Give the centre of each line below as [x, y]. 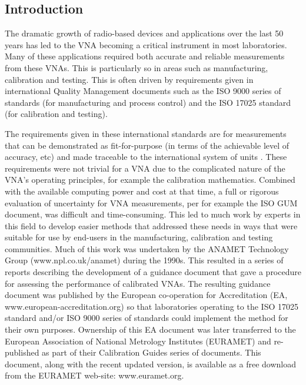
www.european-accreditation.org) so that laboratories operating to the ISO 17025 [152, 306]
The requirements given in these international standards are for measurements [146, 133]
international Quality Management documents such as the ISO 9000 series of [143, 91]
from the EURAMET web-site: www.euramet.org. [94, 375]
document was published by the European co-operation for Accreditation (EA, [146, 295]
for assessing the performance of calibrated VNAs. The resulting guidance [138, 283]
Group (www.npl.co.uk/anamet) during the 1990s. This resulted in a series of [144, 260]
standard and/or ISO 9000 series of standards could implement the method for [147, 318]
